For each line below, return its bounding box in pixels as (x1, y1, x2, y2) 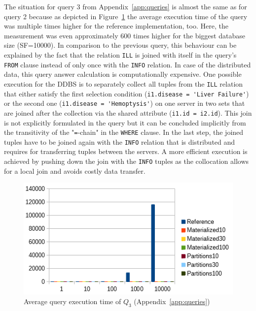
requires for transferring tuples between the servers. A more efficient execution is (4, 146, 248, 156)
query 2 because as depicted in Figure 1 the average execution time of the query (4, 11, 248, 21)
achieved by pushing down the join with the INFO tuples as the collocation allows (4, 156, 249, 166)
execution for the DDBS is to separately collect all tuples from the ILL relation (4, 78, 243, 89)
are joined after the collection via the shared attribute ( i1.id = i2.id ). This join (4, 107, 252, 118)
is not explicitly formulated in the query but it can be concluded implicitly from (4, 117, 246, 127)
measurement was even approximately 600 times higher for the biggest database (4, 30, 245, 40)
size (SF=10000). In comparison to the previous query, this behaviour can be (4, 40, 237, 50)
